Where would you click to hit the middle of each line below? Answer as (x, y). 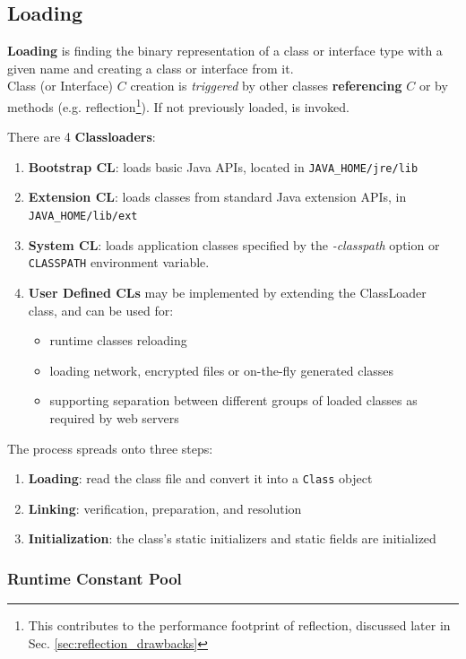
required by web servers (114, 417)
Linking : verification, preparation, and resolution (165, 508)
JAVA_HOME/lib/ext (83, 217)
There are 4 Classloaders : (82, 137)
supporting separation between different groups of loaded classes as (233, 400)
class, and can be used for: (101, 310)
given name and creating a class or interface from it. (151, 68)
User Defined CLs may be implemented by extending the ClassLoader (227, 292)
